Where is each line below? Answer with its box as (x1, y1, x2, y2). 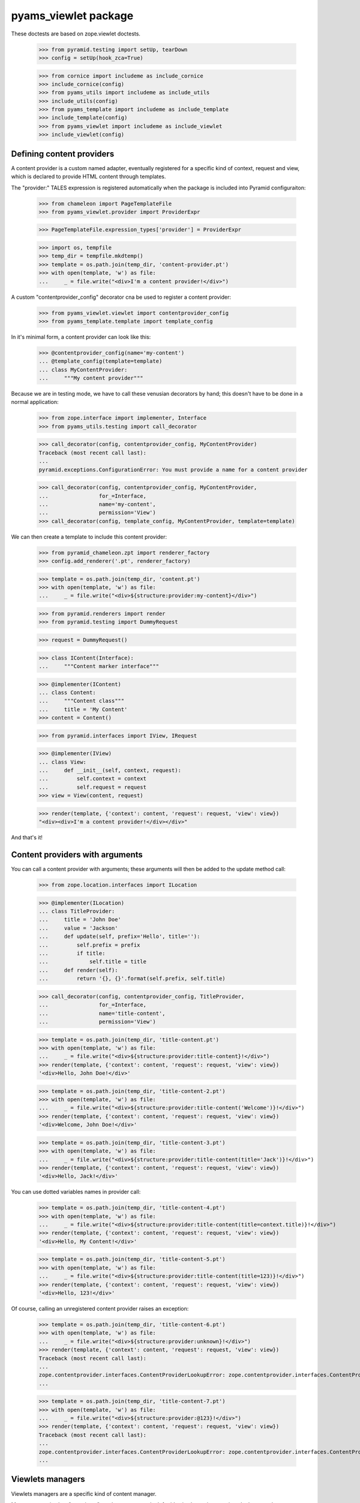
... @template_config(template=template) (38, 358, 163, 365)
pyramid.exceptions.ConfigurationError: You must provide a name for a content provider (38, 466, 308, 473)
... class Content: (38, 689, 96, 696)
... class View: (38, 758, 87, 765)
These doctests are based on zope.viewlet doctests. (11, 30, 141, 37)
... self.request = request (38, 783, 147, 791)
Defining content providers (11, 148, 115, 159)
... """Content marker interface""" (38, 663, 159, 670)
